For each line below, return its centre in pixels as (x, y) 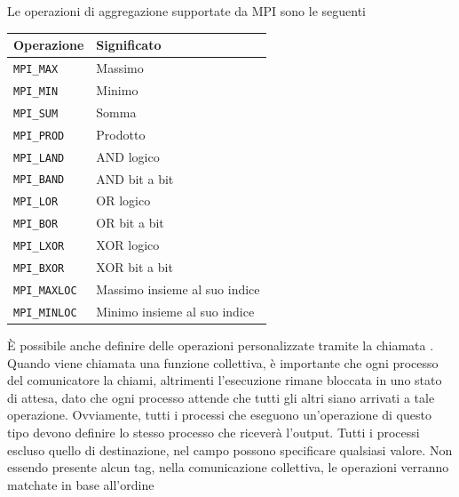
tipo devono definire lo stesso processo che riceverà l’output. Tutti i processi (214, 433)
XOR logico (128, 245)
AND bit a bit (135, 178)
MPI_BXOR (39, 269)
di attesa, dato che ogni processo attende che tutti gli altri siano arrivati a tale (221, 397)
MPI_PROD (39, 136)
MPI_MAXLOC (45, 291)
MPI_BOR (36, 224)
